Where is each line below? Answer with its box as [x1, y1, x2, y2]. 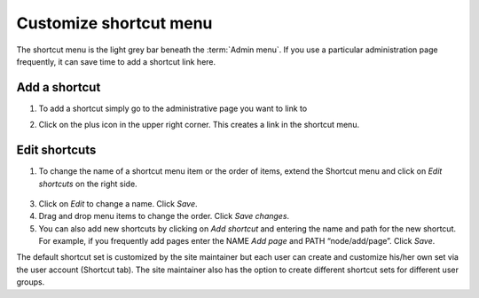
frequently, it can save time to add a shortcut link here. [16, 56, 216, 67]
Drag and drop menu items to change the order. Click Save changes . [38, 211, 290, 222]
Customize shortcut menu [16, 13, 213, 33]
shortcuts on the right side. [38, 178, 137, 189]
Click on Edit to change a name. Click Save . [38, 198, 199, 208]
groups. [16, 277, 45, 287]
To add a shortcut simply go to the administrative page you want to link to [38, 103, 308, 114]
